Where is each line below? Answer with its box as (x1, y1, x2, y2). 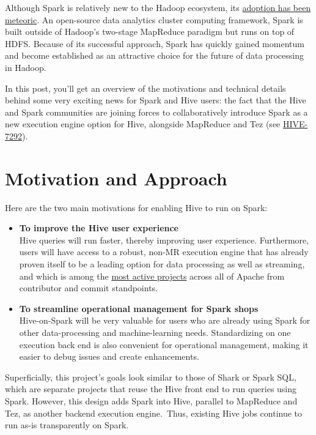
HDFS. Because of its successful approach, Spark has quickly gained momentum (5, 37, 304, 50)
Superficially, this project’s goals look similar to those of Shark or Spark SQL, (5, 370, 296, 383)
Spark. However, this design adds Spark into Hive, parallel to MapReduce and (5, 394, 298, 407)
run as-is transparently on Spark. (5, 418, 129, 431)
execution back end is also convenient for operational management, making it (19, 338, 309, 351)
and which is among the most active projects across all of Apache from (19, 269, 285, 282)
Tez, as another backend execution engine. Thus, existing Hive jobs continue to (5, 406, 303, 419)
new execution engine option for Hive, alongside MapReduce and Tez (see (5, 117, 281, 130)
